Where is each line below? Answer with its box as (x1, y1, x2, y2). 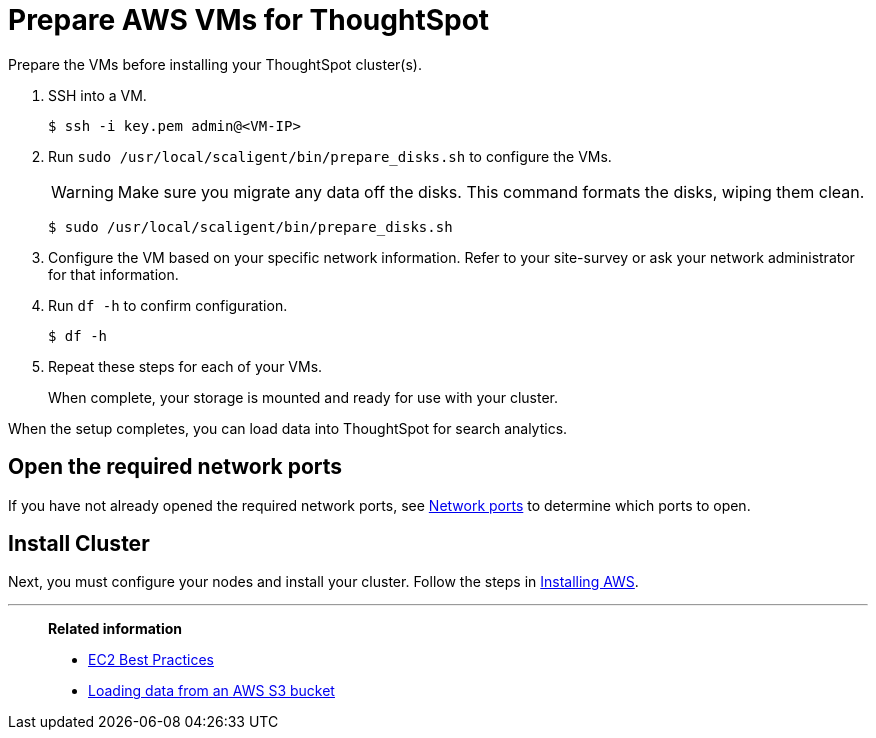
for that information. (48, 265, 179, 283)
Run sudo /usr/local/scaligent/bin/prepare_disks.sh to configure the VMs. (48, 147, 612, 165)
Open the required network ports (8, 454, 343, 480)
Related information (48, 620, 183, 638)
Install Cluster (8, 531, 150, 557)
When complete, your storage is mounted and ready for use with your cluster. (48, 388, 559, 406)
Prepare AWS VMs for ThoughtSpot (8, 3, 490, 37)
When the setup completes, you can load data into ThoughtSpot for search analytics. (8, 419, 568, 437)
